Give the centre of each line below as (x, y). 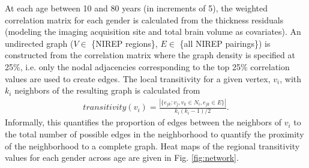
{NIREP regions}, (124, 43)
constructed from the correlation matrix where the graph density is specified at (150, 55)
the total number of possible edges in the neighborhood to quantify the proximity (154, 134)
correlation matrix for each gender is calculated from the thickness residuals (144, 19)
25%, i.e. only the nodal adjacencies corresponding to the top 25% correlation (147, 66)
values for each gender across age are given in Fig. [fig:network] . (122, 157)
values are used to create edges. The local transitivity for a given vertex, (138, 78)
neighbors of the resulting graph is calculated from (107, 90)
